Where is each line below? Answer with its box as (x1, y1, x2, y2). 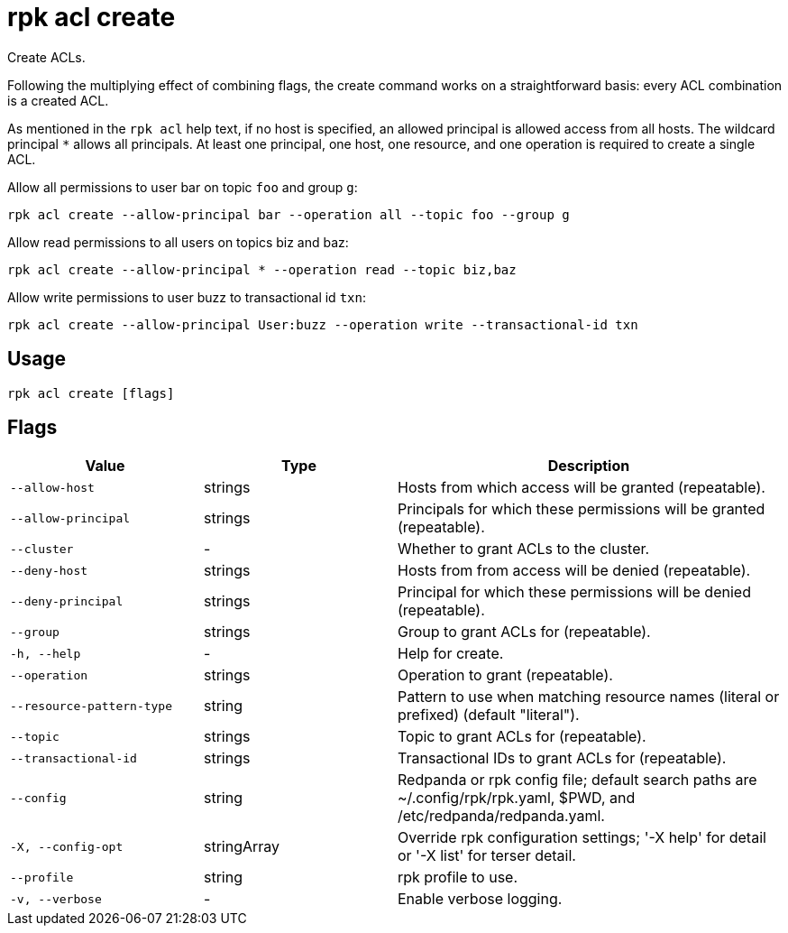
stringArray (204, 837, 280, 856)
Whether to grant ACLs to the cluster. (398, 540, 650, 559)
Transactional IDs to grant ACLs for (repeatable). (398, 749, 727, 768)
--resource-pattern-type (10, 698, 173, 713)
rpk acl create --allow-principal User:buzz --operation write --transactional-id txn (7, 317, 638, 332)
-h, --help (10, 646, 81, 660)
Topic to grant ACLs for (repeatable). (398, 727, 646, 746)
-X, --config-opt (10, 839, 124, 854)
